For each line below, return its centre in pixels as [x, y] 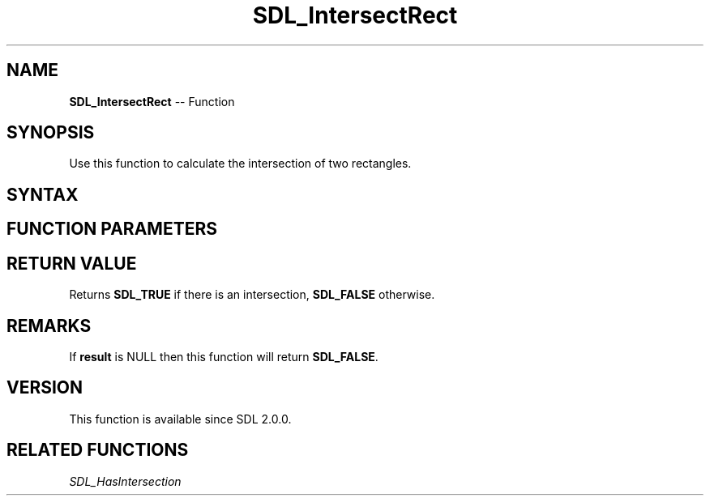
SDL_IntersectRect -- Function [152, 101]
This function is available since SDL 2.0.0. [180, 419]
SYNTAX [43, 194]
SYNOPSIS [51, 133]
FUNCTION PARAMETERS [112, 229]
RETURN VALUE [72, 263]
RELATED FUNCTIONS [98, 450]
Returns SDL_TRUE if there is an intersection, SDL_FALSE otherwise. [252, 295]
